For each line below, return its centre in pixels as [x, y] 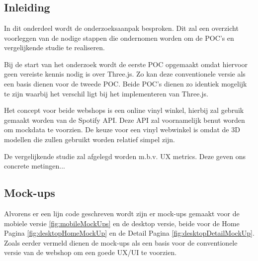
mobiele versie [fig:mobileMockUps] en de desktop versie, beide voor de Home [122, 223]
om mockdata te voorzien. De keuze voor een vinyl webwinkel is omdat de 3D [122, 130]
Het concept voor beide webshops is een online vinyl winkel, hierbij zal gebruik [124, 110]
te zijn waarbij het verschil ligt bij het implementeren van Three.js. [106, 93]
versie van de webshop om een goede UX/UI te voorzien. [90, 252]
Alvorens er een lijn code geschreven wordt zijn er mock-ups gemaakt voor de [122, 213]
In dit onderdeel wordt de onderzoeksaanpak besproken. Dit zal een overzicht [121, 28]
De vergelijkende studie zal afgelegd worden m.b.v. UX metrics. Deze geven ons [125, 156]
